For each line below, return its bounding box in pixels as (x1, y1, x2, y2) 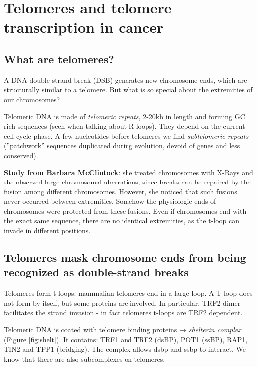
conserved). (4, 150, 38, 160)
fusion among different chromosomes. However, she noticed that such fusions (4, 186, 237, 196)
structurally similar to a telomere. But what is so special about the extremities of (4, 84, 253, 95)
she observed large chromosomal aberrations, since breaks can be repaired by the (4, 177, 251, 187)
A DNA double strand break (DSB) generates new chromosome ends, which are (4, 74, 247, 85)
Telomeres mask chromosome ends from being (4, 250, 246, 265)
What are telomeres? (4, 51, 114, 66)
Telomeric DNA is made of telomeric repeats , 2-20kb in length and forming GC (4, 111, 245, 121)
